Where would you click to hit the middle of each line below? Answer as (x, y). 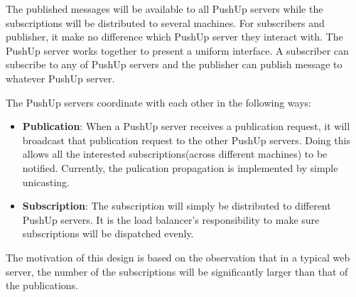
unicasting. (46, 182)
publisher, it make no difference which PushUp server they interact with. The (174, 37)
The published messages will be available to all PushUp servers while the (164, 9)
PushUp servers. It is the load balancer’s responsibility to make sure (171, 219)
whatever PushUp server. (60, 78)
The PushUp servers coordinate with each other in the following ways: (158, 102)
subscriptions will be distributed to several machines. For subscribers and (165, 22)
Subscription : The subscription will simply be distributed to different (177, 206)
